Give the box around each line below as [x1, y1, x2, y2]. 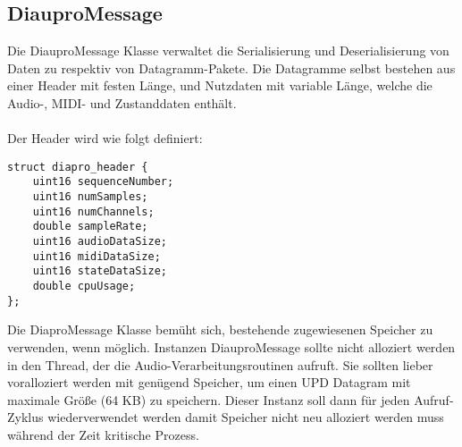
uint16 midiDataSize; [32, 249, 161, 263]
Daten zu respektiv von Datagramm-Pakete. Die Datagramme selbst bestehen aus [7, 58, 456, 77]
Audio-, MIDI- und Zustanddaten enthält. [7, 93, 237, 112]
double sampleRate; [32, 220, 148, 233]
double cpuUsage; [32, 280, 136, 293]
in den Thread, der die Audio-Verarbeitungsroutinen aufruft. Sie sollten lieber [7, 355, 433, 374]
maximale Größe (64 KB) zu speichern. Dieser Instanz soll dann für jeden [7, 390, 410, 409]
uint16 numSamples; [32, 190, 148, 204]
